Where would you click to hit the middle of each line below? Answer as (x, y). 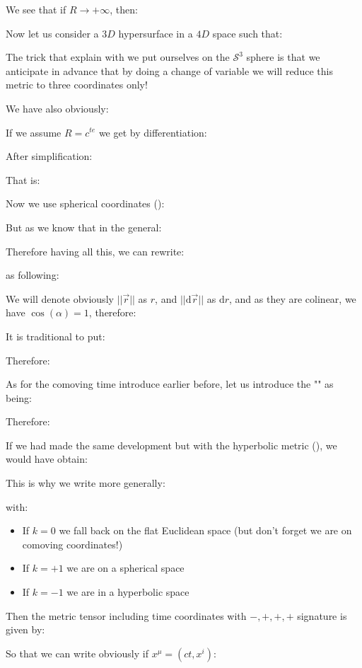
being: (19, 397)
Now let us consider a (52, 33)
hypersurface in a (156, 33)
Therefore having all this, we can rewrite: (95, 251)
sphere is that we (283, 57)
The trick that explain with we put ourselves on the (118, 57)
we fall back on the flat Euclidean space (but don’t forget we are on (205, 530)
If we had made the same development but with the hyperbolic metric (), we (171, 445)
